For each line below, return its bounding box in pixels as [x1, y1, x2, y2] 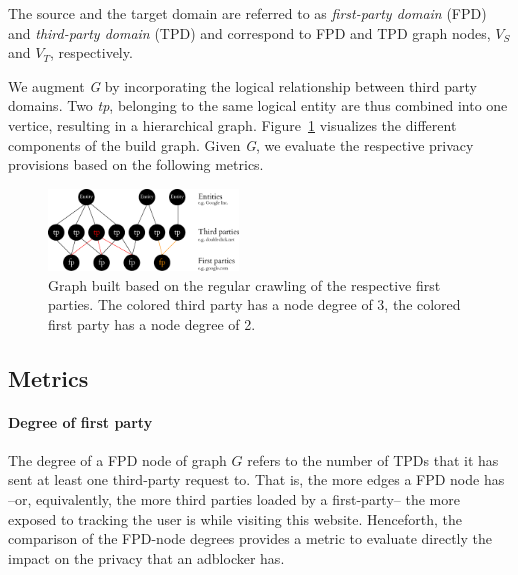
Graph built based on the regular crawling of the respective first [48, 274, 441, 295]
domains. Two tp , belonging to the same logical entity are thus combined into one [8, 95, 508, 116]
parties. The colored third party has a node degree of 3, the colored [48, 294, 461, 315]
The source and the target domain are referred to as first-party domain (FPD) [8, 3, 487, 23]
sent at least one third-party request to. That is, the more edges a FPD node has [8, 469, 505, 490]
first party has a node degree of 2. [48, 313, 256, 334]
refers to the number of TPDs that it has [247, 449, 499, 470]
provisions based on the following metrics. [8, 154, 264, 175]
